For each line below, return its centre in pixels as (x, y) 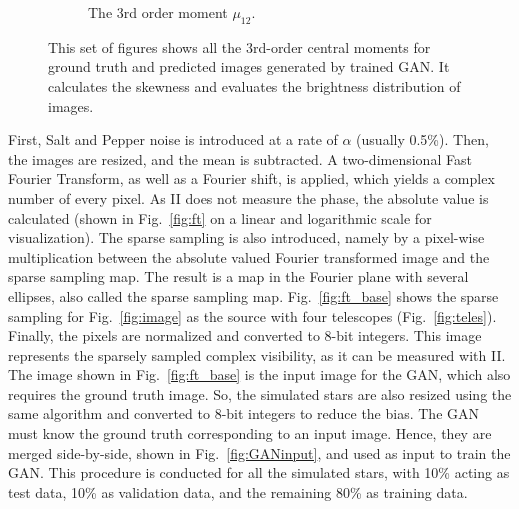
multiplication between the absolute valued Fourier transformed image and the (249, 256)
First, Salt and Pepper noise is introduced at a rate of (173, 139)
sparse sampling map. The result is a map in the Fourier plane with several (238, 276)
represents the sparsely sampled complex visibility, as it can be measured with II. (257, 354)
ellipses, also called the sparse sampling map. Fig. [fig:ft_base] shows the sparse (253, 295)
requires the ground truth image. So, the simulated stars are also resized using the (260, 393)
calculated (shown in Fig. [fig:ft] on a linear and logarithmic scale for (220, 217)
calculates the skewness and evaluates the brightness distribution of (254, 85)
